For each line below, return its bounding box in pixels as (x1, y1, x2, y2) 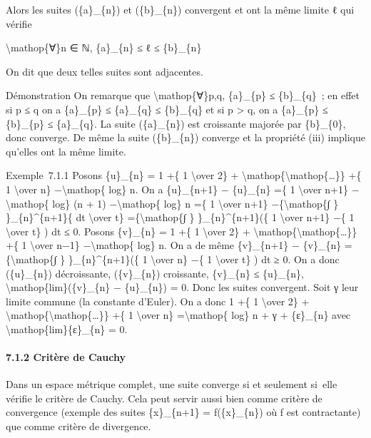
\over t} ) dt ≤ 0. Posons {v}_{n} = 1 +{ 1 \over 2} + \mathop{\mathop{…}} (6, 223, 357, 238)
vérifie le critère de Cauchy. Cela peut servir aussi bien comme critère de (6, 390, 322, 405)
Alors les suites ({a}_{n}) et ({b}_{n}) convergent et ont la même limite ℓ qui (6, 2, 355, 16)
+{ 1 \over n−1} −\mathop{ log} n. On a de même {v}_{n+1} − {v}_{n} (6, 238, 342, 253)
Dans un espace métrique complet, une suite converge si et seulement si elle (6, 377, 337, 392)
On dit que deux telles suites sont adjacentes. (6, 63, 203, 78)
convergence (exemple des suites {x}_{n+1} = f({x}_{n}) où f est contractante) (6, 404, 361, 419)
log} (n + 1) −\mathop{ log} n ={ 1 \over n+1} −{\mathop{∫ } (52, 195, 339, 210)
